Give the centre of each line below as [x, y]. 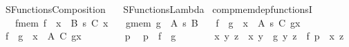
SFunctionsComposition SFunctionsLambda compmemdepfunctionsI [159, 9]
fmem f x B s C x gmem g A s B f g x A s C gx [158, 22]
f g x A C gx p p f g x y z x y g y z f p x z [174, 36]
